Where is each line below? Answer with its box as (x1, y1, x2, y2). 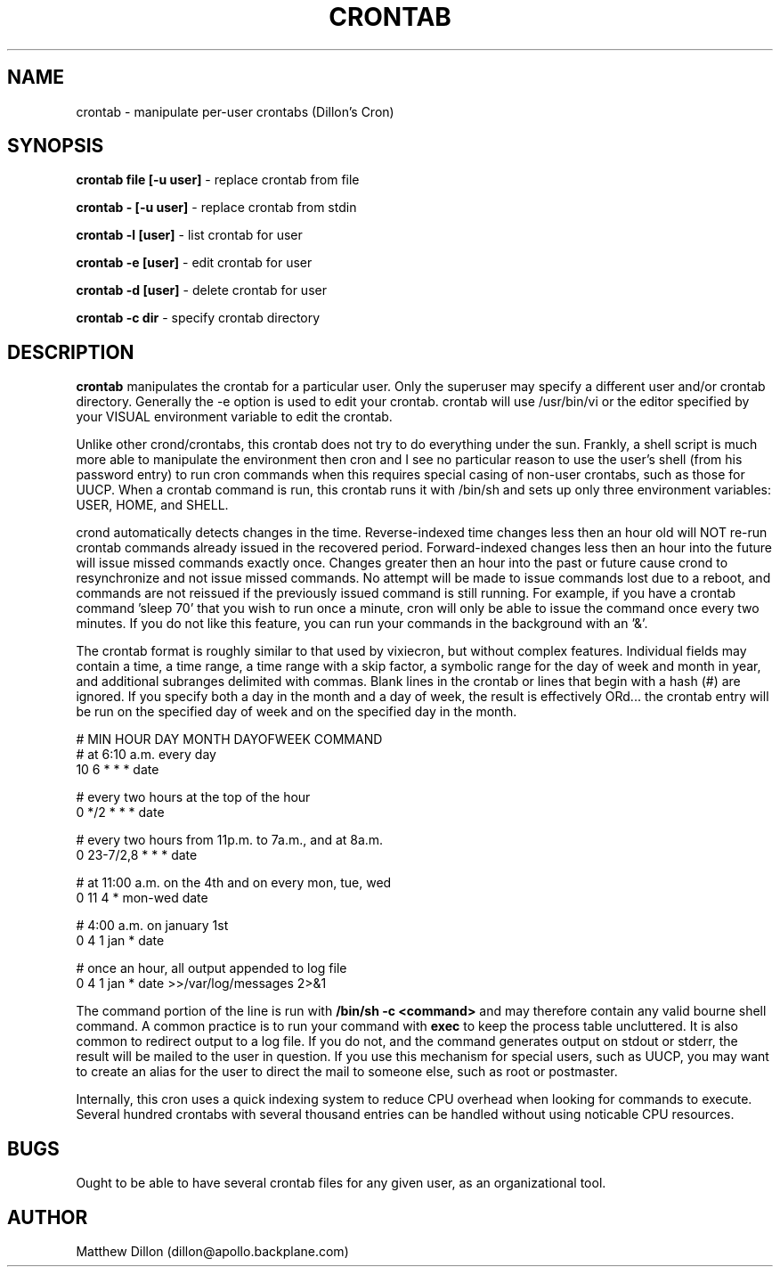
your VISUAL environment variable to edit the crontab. (76, 409, 393, 425)
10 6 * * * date (76, 762, 159, 778)
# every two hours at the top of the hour (76, 789, 311, 805)
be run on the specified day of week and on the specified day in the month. (76, 704, 517, 720)
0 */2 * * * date (76, 804, 165, 821)
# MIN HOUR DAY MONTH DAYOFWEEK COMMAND (76, 731, 383, 747)
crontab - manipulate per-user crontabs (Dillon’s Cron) (76, 103, 394, 119)
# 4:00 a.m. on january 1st (76, 918, 229, 934)
